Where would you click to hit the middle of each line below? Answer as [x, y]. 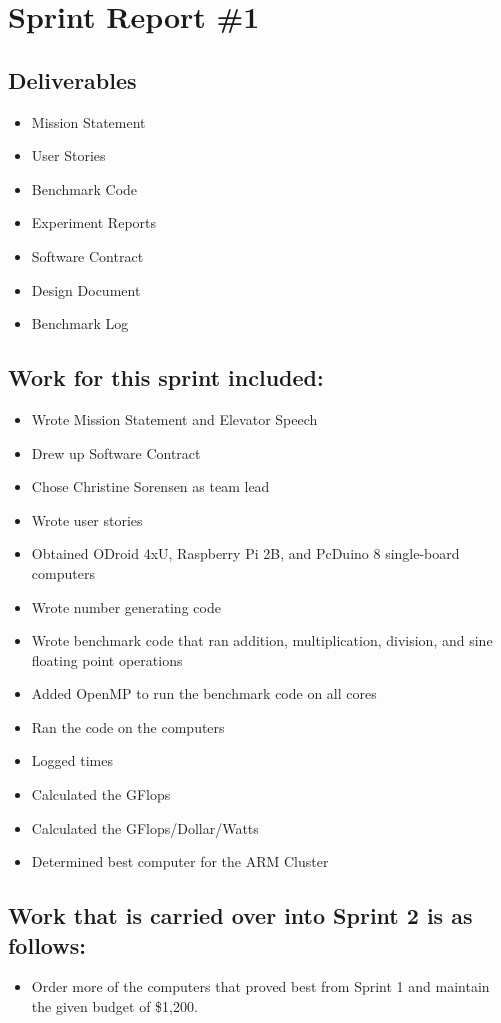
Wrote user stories [87, 519]
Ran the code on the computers [128, 726]
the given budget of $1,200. [114, 1006]
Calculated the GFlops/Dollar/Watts [145, 827]
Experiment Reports [94, 222]
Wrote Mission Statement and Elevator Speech [174, 418]
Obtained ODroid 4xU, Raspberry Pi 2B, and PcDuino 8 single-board [245, 553]
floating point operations [107, 659]
